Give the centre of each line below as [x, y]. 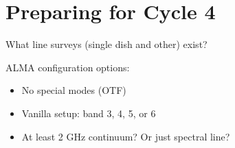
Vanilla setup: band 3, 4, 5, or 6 [89, 113]
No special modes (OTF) [74, 90]
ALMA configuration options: [68, 67]
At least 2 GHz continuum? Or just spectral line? [126, 136]
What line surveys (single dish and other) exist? [107, 44]
